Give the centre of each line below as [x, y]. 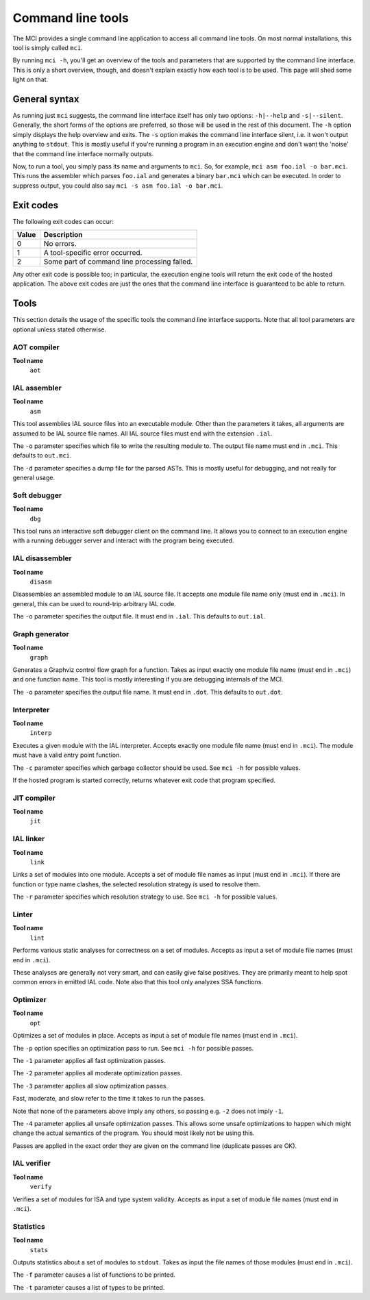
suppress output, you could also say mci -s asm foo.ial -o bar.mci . [118, 186]
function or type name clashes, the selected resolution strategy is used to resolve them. [137, 884]
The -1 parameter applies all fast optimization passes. [89, 1060]
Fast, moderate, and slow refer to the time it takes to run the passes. [109, 1099]
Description [63, 235]
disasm [41, 582]
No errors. [60, 244]
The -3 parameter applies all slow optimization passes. [90, 1086]
